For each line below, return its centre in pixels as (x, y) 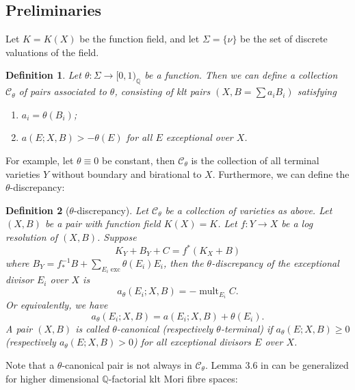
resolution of (32, 236)
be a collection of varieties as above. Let (249, 210)
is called (92, 328)
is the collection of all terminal (255, 160)
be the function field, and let (140, 39)
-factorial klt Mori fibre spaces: (173, 378)
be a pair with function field (103, 223)
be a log (297, 223)
